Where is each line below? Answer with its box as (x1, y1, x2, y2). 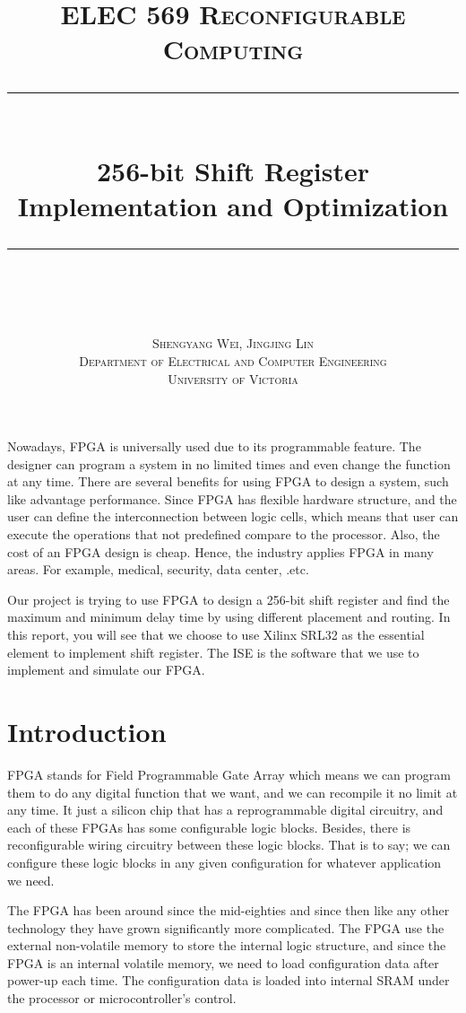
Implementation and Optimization (17, 187, 449, 223)
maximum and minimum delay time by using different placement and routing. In (7, 607, 451, 626)
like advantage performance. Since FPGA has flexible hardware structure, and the (7, 489, 457, 508)
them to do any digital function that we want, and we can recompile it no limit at (7, 782, 458, 801)
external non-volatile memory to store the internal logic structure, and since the (7, 936, 446, 955)
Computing (162, 31, 304, 67)
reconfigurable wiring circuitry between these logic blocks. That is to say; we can (7, 835, 451, 854)
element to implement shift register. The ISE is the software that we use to (7, 642, 419, 661)
